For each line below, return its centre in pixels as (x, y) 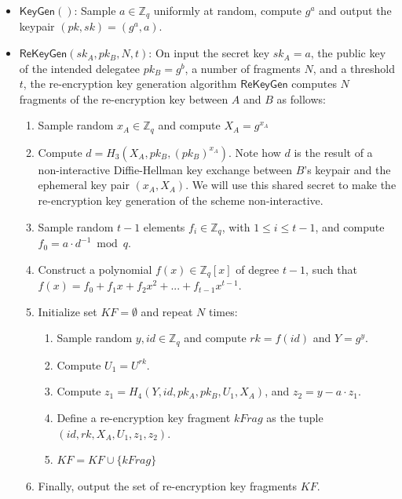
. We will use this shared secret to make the (291, 185)
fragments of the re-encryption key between (124, 98)
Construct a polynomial (95, 269)
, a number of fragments (243, 68)
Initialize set (68, 311)
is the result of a (333, 152)
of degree (258, 269)
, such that (331, 269)
